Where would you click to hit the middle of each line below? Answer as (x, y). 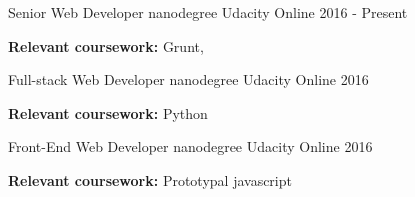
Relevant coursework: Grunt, (106, 45)
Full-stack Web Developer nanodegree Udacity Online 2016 (188, 79)
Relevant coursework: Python (108, 112)
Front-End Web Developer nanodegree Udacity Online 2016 (190, 146)
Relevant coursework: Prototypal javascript (150, 179)
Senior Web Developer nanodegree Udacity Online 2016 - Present (208, 12)
